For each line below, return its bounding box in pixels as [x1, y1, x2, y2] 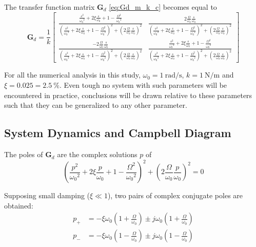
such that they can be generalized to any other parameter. [4, 100, 187, 110]
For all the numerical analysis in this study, [4, 69, 141, 80]
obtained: [4, 200, 33, 211]
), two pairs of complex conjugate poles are [107, 190, 243, 201]
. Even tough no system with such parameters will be [60, 80, 227, 90]
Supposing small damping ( [4, 190, 90, 201]
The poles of [4, 149, 43, 160]
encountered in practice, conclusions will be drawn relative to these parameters [4, 89, 252, 100]
